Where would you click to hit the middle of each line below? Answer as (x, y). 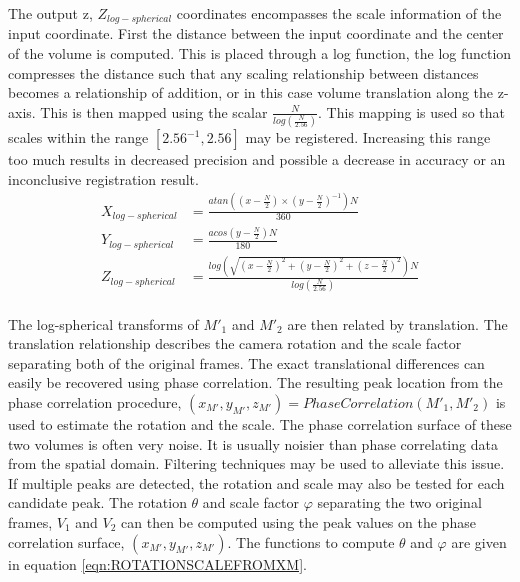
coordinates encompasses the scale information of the (339, 13)
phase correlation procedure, (95, 401)
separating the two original (399, 502)
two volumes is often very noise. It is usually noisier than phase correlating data (253, 443)
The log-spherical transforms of (103, 323)
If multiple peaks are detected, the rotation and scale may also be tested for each (256, 482)
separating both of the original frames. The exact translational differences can (246, 362)
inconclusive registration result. (103, 178)
